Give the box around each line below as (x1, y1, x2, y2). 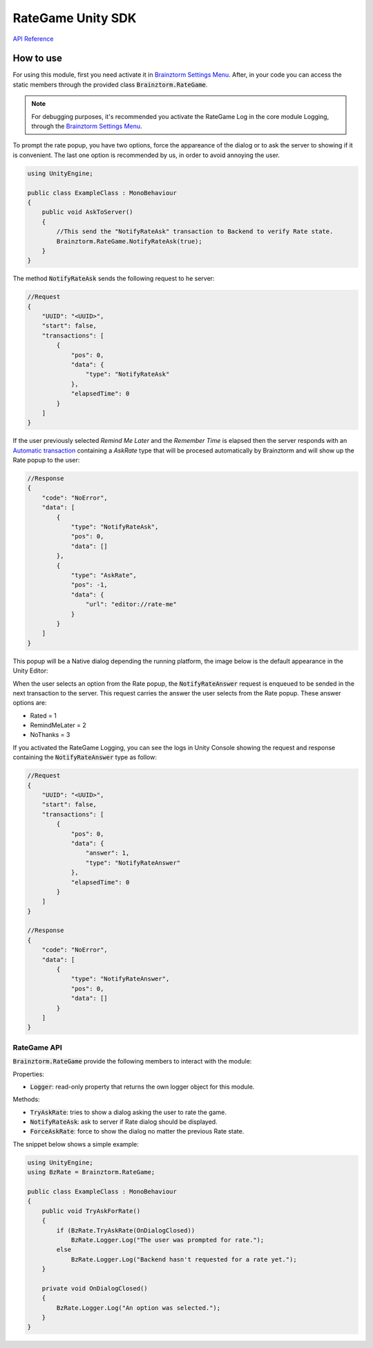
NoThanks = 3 (30, 731, 70, 739)
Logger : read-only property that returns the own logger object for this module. (30, 1082, 255, 1091)
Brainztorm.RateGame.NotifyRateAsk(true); (56, 237, 203, 245)
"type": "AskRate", (70, 572, 137, 579)
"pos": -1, (70, 581, 108, 589)
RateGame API (12, 1042, 62, 1052)
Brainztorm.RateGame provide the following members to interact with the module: (12, 1057, 252, 1066)
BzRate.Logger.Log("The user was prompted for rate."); (70, 1236, 265, 1244)
